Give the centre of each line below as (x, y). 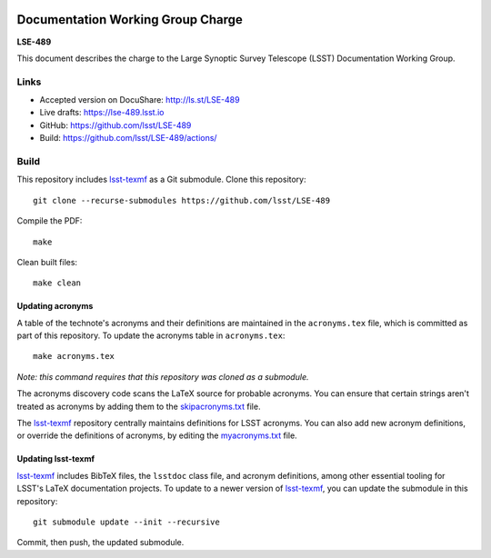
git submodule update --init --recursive (126, 522)
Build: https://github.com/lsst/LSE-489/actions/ (128, 138)
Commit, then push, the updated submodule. (100, 543)
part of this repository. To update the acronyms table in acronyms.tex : (151, 335)
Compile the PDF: (50, 221)
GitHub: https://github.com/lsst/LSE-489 (115, 125)
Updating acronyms (55, 306)
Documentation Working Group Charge (130, 20)
